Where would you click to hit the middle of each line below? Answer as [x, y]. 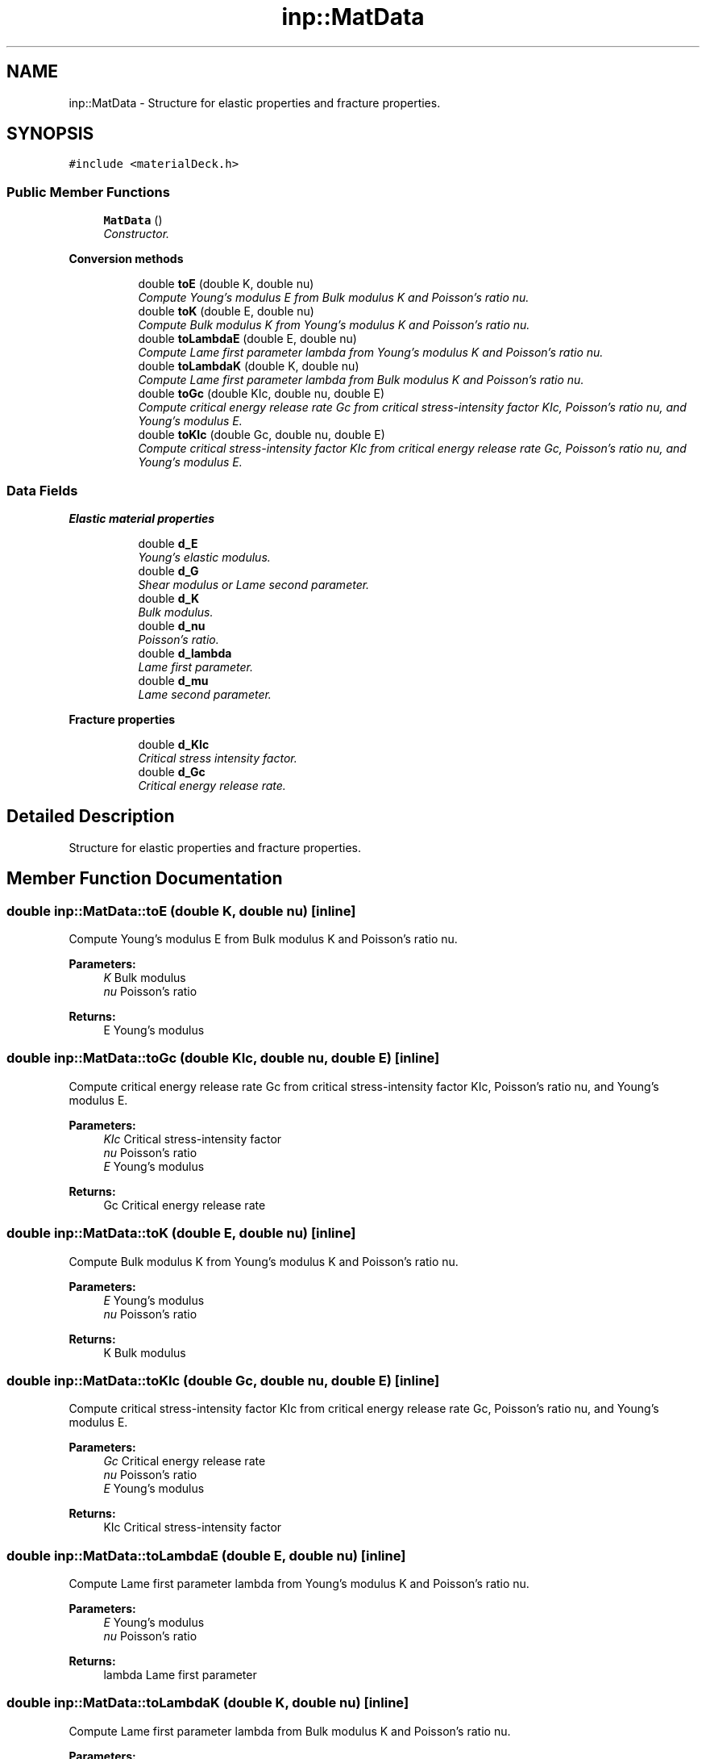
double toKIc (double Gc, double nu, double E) [262, 435]
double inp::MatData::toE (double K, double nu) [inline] [181, 911]
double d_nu [172, 625]
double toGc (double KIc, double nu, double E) [262, 394]
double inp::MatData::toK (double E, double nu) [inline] [181, 1233]
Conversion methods [126, 259]
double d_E [168, 543]
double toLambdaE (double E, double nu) [247, 339]
